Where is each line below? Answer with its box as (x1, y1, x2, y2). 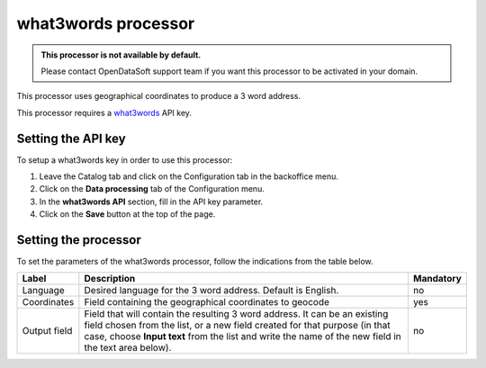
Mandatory (412, 273, 463, 285)
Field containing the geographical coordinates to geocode (84, 296, 330, 309)
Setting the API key (16, 130, 126, 146)
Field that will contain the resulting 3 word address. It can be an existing (84, 308, 389, 320)
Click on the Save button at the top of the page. (39, 209, 216, 220)
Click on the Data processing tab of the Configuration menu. (39, 184, 265, 194)
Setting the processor (16, 232, 141, 247)
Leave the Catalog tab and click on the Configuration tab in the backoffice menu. (39, 171, 339, 182)
